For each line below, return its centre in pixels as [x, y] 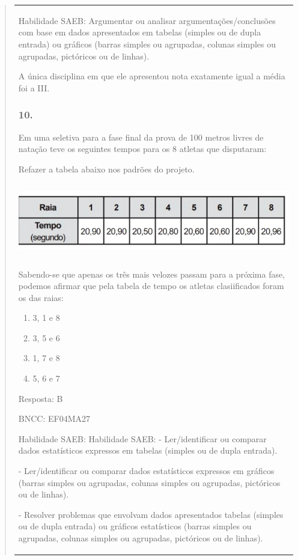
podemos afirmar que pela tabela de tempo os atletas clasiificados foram [151, 286]
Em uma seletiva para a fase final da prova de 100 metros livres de [141, 137]
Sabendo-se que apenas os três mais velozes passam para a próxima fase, [152, 274]
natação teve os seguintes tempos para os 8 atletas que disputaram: [142, 149]
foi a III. [34, 87]
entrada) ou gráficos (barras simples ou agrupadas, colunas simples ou [147, 44]
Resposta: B [41, 398]
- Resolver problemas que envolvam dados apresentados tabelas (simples [151, 514]
